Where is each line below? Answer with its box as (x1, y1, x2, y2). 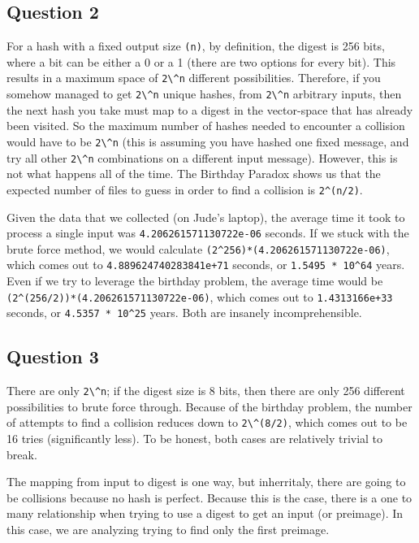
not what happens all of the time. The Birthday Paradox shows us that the (6, 165, 381, 182)
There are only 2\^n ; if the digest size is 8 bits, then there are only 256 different (6, 382, 405, 399)
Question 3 (6, 344, 99, 369)
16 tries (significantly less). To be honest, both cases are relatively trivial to (6, 430, 383, 447)
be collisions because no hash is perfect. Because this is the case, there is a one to (6, 489, 413, 506)
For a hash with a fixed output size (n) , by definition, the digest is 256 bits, (6, 37, 385, 54)
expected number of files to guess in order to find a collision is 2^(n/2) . (6, 180, 363, 198)
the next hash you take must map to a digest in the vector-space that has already (6, 101, 413, 118)
